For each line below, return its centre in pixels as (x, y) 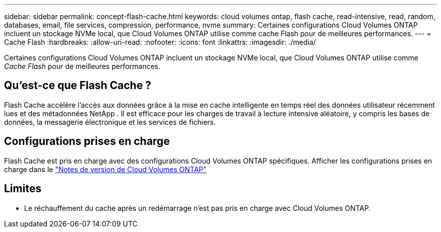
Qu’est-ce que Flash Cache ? (78, 86)
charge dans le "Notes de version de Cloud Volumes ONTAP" (105, 169)
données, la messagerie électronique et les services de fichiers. (110, 122)
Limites (23, 189)
